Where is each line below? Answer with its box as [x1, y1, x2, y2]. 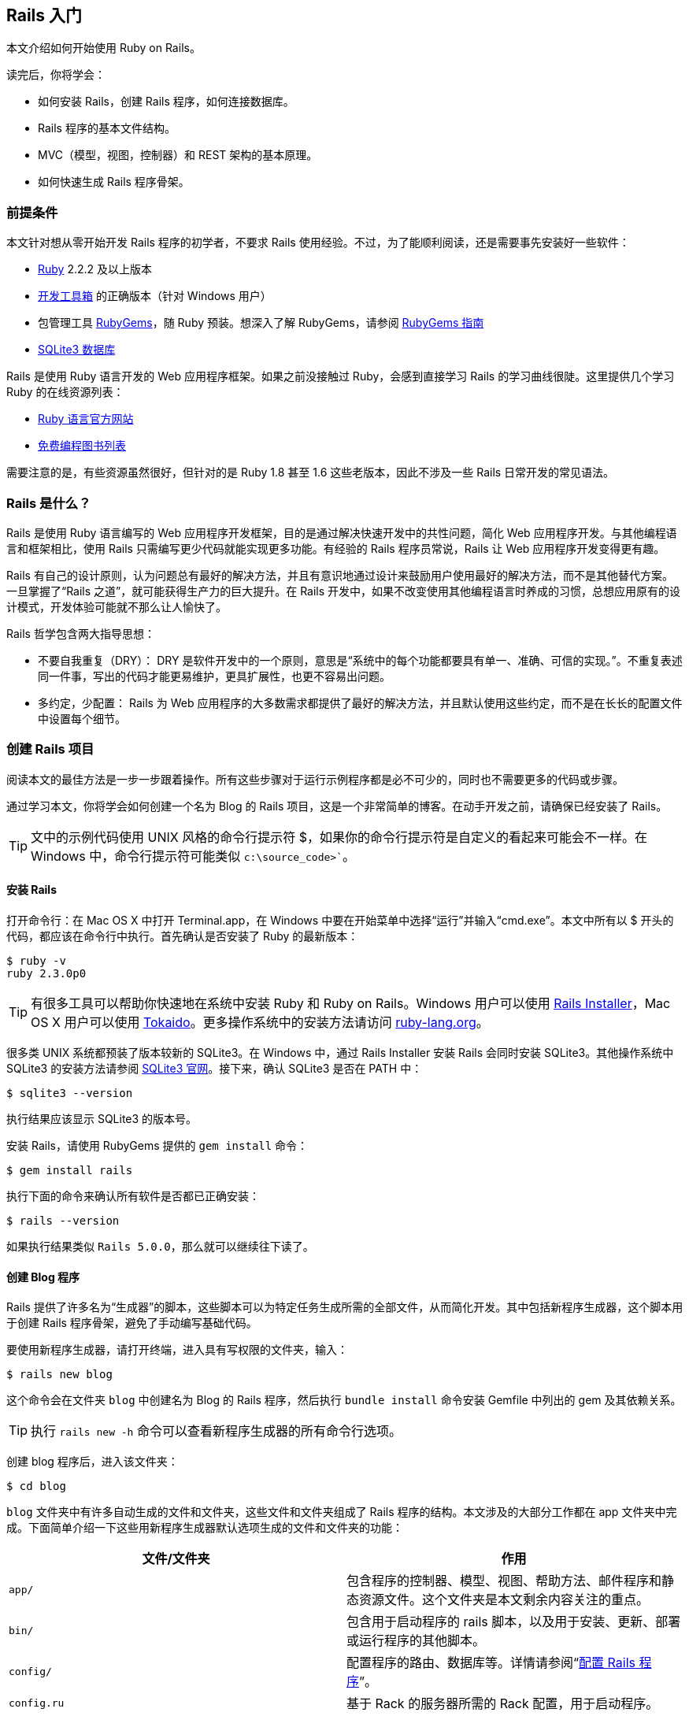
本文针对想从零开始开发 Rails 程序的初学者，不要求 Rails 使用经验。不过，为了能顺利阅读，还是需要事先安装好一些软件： [6, 235, 630, 250]
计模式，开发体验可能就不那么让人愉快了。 [6, 599, 227, 613]
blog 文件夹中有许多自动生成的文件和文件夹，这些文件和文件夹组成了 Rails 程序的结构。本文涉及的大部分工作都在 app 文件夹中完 [6, 1505, 677, 1519]
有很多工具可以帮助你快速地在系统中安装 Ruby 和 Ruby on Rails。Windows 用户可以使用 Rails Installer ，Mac [31, 995, 671, 1011]
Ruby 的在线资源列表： [6, 385, 124, 399]
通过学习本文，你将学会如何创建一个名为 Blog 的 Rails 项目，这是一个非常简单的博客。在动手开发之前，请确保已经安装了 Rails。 [6, 799, 668, 813]
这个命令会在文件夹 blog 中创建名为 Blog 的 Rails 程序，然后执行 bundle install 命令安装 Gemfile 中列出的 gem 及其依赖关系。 [6, 1393, 682, 1407]
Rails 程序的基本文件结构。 [38, 121, 176, 135]
